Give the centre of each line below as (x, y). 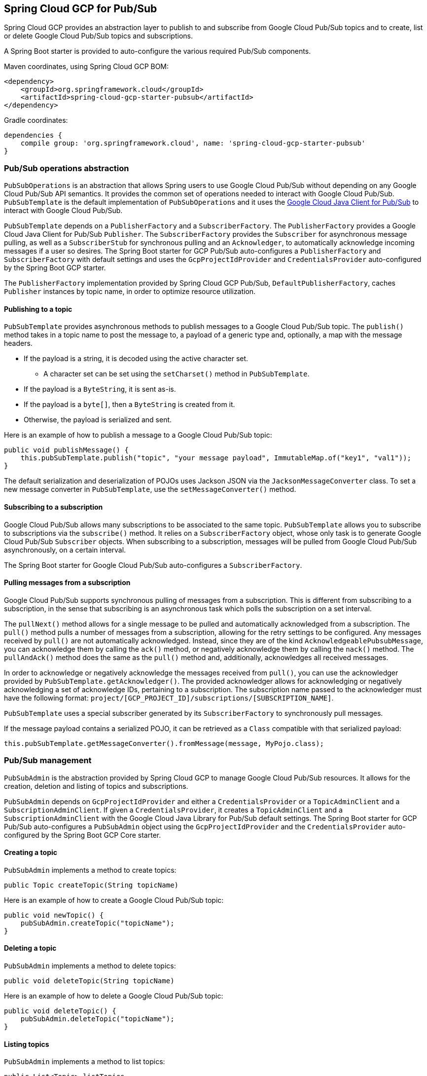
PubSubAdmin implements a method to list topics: (85, 1062)
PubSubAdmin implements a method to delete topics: (90, 966)
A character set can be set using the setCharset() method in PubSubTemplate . (177, 374)
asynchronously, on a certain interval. (65, 550)
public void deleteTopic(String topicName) (89, 981)
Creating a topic (31, 853)
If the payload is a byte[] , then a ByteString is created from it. (129, 405)
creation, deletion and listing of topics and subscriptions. (96, 786)
